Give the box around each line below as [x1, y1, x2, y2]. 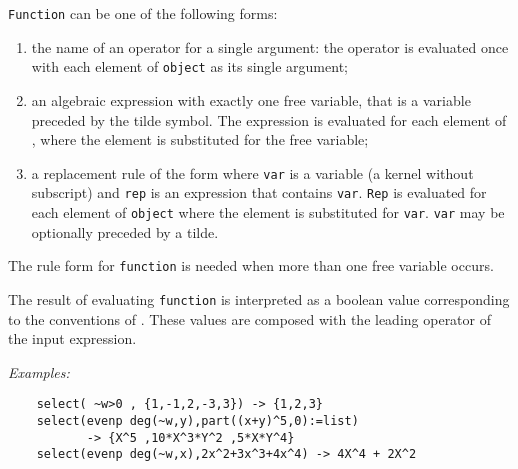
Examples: [8, 361, 70, 382]
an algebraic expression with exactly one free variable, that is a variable [31, 89, 471, 110]
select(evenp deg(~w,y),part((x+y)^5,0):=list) [36, 414, 359, 428]
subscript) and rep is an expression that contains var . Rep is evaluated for [31, 182, 487, 203]
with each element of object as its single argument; [31, 56, 348, 77]
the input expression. [8, 328, 137, 349]
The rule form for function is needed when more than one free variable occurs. [8, 255, 494, 276]
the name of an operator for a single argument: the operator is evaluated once [31, 36, 509, 57]
